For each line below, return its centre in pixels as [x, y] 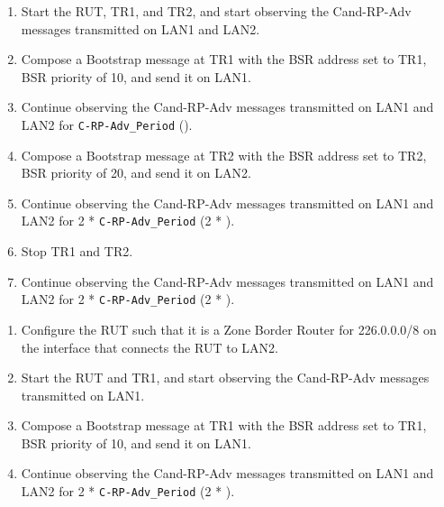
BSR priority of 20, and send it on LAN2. [136, 173]
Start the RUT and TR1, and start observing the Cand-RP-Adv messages [225, 378]
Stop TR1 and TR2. [77, 251]
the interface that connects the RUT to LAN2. [150, 347]
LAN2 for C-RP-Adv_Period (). [107, 124]
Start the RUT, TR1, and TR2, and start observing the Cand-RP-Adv [216, 11]
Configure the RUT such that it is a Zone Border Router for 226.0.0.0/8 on [229, 329]
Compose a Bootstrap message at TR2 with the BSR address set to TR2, [224, 155]
